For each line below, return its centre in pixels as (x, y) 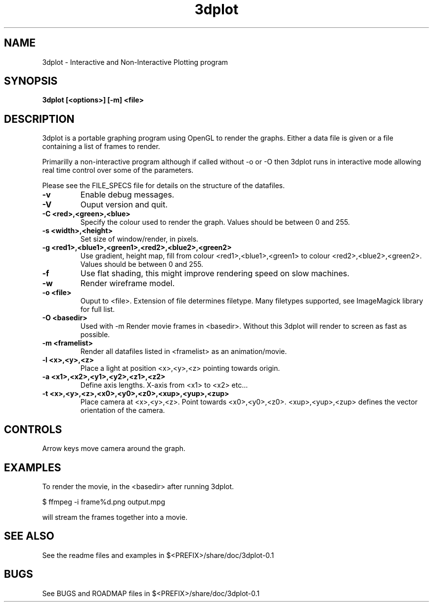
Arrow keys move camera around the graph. (114, 449)
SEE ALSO (29, 536)
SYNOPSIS (31, 81)
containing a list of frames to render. (101, 147)
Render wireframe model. (128, 283)
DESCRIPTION (39, 119)
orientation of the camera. (123, 410)
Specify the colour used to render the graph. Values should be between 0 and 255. (215, 222)
